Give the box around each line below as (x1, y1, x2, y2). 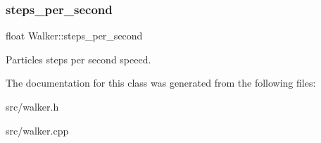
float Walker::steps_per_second (6, 28, 143, 43)
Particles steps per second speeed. (6, 51, 151, 66)
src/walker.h (6, 99, 59, 113)
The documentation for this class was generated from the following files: (6, 75, 316, 90)
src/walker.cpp (6, 123, 69, 137)
